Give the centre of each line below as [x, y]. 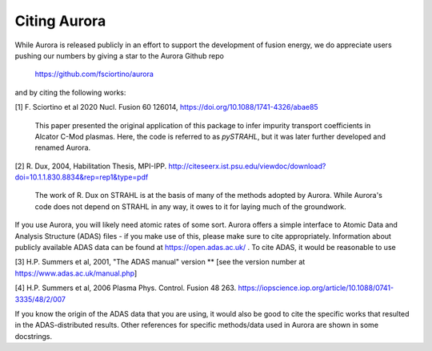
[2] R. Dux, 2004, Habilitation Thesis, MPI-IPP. [91, 166]
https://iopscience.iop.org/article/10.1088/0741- [316, 288]
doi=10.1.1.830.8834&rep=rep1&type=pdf [82, 177]
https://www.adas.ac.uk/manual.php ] [76, 273]
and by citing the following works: [70, 92]
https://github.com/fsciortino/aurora [94, 74]
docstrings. [34, 336]
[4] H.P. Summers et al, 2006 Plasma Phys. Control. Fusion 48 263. [126, 288]
